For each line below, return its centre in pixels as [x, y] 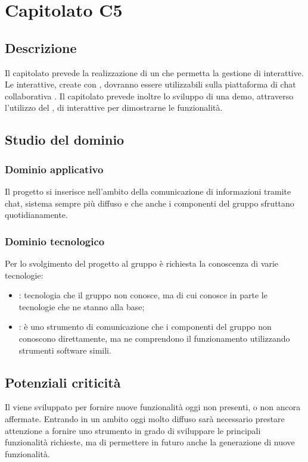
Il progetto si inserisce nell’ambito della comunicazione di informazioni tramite [148, 191]
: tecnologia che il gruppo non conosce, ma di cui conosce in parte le [143, 295]
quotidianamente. [36, 215]
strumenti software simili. [65, 350]
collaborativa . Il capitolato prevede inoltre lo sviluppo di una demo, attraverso [149, 96]
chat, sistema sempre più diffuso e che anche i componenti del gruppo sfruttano [150, 203]
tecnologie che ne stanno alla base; [82, 306]
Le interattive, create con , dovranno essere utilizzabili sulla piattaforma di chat [150, 84]
